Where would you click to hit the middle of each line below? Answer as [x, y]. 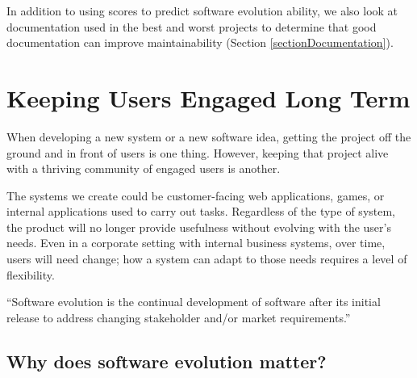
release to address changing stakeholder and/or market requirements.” [179, 317]
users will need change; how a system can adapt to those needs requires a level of [207, 259]
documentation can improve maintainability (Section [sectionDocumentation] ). [200, 42]
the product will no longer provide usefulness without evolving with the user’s [199, 227]
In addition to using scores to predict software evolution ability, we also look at [202, 10]
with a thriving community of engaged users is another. [144, 168]
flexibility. [31, 274]
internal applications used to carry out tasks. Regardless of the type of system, [201, 211]
